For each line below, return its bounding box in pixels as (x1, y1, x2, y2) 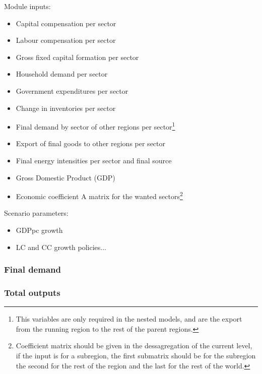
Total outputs (4, 286, 60, 298)
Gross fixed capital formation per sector (16, 51, 139, 62)
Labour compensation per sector (16, 35, 116, 45)
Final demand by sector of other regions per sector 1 (16, 120, 175, 132)
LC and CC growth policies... (16, 241, 106, 252)
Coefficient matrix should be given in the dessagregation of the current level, (16, 340, 252, 351)
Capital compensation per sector (16, 18, 116, 28)
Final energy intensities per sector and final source (16, 155, 172, 165)
